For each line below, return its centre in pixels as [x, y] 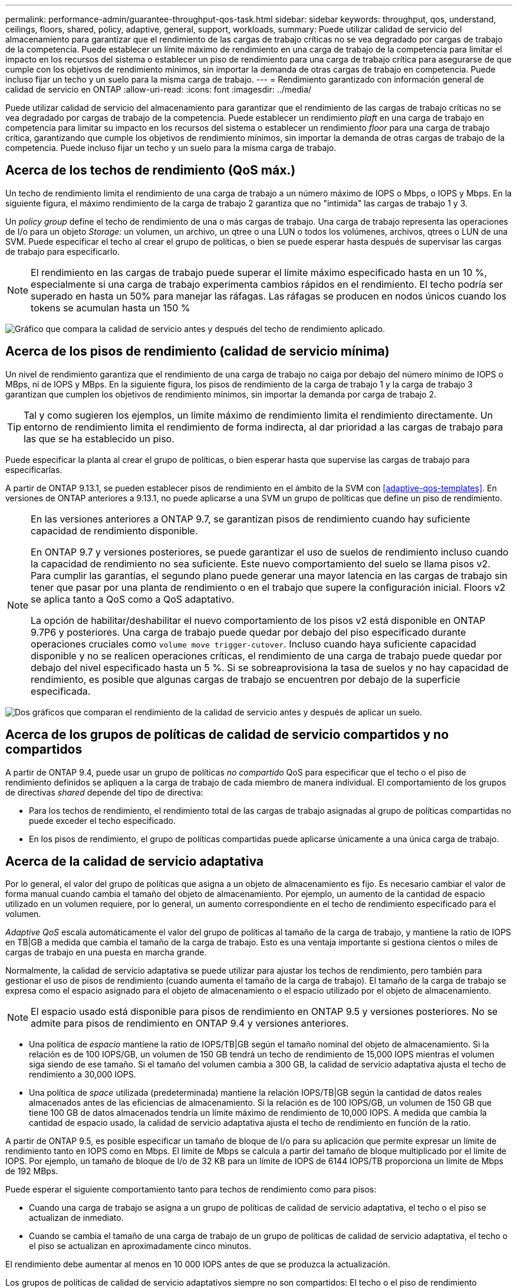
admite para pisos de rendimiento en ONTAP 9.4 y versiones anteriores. [190, 1023]
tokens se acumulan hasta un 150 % [111, 308]
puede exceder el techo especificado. [102, 820]
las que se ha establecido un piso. [99, 438]
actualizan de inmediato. [76, 1218]
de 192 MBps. [32, 1171]
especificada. [61, 691]
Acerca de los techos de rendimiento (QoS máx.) [151, 170]
